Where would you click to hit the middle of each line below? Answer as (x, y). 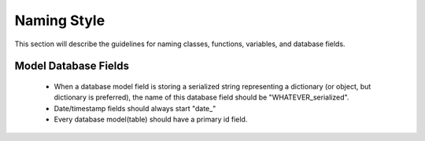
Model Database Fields (72, 66)
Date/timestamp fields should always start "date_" (135, 108)
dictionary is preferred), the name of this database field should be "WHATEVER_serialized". (201, 97)
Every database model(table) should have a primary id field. (151, 119)
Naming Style (60, 20)
